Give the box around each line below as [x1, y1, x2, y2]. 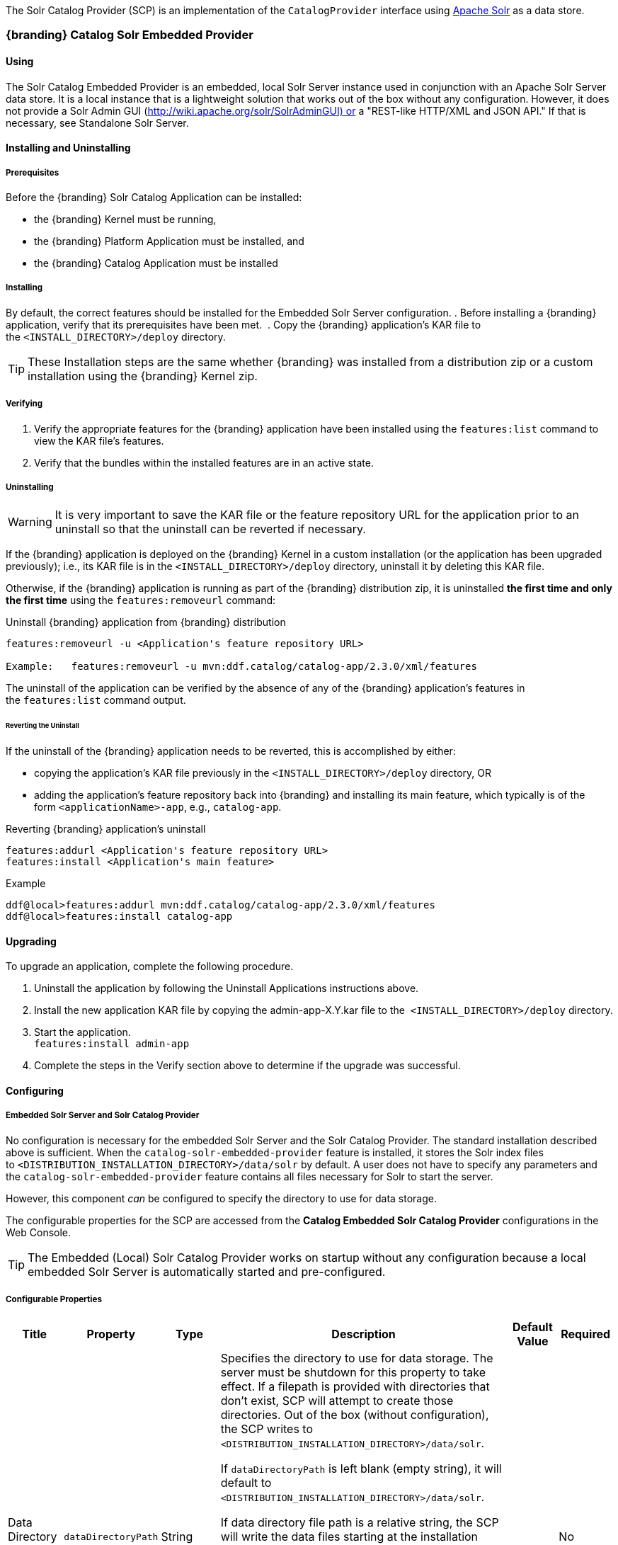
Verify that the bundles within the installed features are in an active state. [34, 456, 374, 469]
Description [331, 1327, 396, 1342]
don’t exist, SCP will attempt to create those [220, 1393, 454, 1408]
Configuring [6, 1084, 64, 1097]
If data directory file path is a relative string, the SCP [220, 1515, 499, 1530]
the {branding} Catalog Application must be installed [34, 256, 278, 269]
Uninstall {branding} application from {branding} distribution [6, 616, 286, 629]
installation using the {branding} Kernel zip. [28, 368, 258, 383]
